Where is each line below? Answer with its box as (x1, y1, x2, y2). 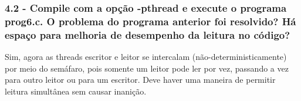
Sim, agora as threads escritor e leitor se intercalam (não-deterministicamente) (5, 51, 287, 63)
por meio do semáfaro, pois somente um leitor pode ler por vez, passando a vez (5, 62, 289, 74)
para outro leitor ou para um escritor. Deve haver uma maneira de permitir (5, 73, 276, 86)
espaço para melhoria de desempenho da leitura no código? (5, 27, 290, 42)
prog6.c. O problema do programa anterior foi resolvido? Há (5, 14, 296, 28)
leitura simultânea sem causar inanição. (5, 85, 147, 97)
